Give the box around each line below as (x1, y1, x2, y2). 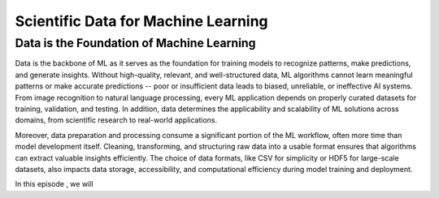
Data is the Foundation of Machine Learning (15, 36, 256, 50)
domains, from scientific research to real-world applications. (15, 115, 218, 125)
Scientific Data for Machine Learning (15, 12, 268, 30)
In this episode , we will (15, 179, 93, 189)
